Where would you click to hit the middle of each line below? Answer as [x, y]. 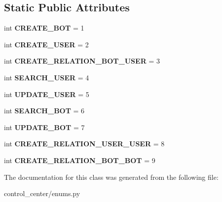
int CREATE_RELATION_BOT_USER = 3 [82, 61]
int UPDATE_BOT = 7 [44, 127]
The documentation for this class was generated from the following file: [111, 177]
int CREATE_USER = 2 [46, 44]
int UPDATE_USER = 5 [47, 94]
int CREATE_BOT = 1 [44, 28]
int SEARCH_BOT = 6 [44, 111]
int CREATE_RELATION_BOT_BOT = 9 [80, 160]
